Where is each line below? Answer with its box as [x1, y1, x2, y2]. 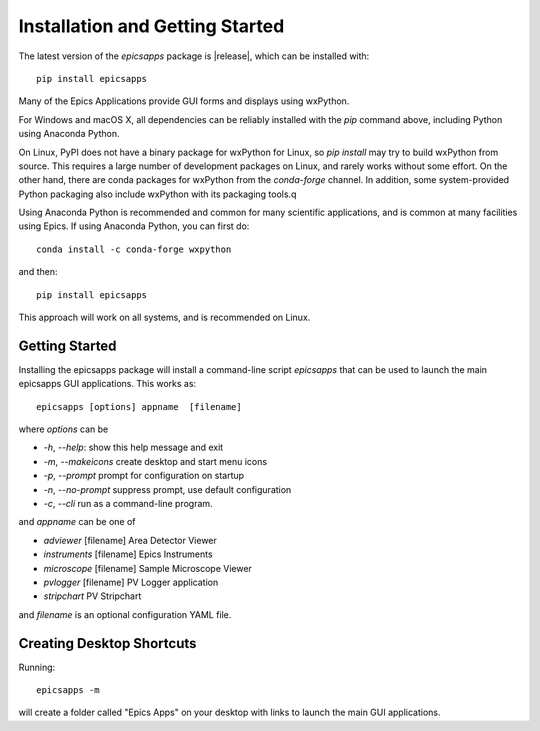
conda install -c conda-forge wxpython [36, 243, 232, 255]
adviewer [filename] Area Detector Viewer [43, 534, 217, 546]
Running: [18, 661, 56, 673]
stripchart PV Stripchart [43, 590, 142, 602]
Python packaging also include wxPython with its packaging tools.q [18, 188, 297, 200]
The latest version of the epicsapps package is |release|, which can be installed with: [18, 50, 370, 62]
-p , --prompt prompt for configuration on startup [43, 470, 245, 482]
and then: [18, 266, 58, 278]
